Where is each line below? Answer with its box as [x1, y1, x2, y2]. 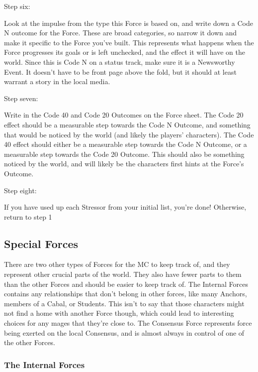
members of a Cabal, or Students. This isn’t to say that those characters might [4, 298, 245, 308]
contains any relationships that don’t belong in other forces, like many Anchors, [4, 288, 247, 299]
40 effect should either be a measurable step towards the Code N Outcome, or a [4, 139, 247, 149]
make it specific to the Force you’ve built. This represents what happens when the [4, 37, 254, 47]
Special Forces [4, 236, 79, 251]
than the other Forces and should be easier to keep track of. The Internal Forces [4, 278, 248, 289]
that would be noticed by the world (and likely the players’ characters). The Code [4, 129, 254, 139]
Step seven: [4, 93, 38, 103]
